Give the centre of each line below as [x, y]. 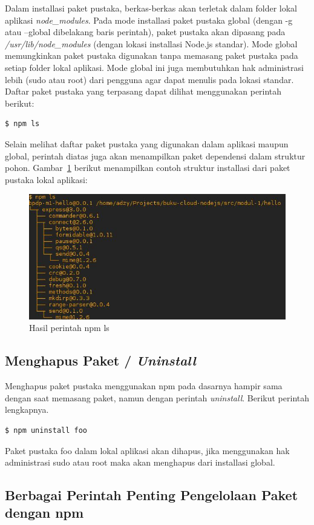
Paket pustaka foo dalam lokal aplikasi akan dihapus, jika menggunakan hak [147, 450]
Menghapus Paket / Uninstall [100, 360]
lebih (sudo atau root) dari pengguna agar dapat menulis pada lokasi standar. [149, 79]
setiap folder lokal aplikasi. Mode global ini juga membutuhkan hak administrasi [154, 67]
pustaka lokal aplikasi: [46, 179]
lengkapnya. [27, 410]
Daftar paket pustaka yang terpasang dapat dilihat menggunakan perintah [143, 91]
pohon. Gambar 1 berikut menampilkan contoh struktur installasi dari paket [148, 168]
